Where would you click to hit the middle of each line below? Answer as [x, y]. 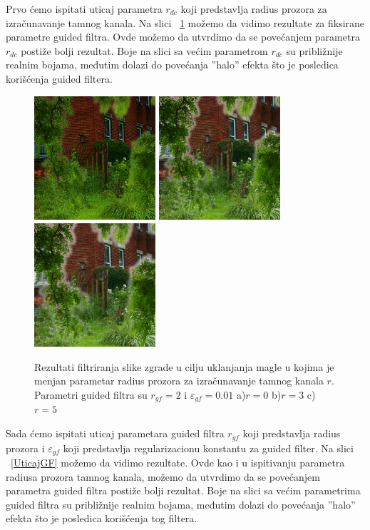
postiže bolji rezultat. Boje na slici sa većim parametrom [144, 50]
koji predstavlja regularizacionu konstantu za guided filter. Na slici [208, 448]
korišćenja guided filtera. [59, 78]
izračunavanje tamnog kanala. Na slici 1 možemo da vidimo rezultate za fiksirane [185, 22]
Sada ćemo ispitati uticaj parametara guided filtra [115, 433]
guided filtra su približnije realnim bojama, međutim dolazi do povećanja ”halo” [181, 504]
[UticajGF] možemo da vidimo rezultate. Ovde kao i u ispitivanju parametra [178, 462]
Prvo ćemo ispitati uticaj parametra [84, 9]
